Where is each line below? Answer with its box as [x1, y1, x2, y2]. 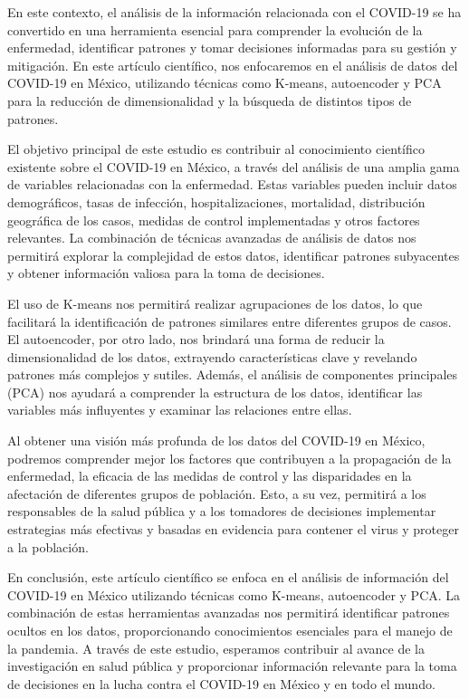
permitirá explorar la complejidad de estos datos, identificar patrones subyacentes [7, 245, 460, 264]
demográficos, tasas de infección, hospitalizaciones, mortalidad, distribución [7, 192, 426, 211]
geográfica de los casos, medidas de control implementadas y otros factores [7, 210, 420, 229]
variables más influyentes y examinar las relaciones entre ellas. [7, 400, 352, 419]
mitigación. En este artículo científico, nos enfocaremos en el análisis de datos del [7, 55, 458, 74]
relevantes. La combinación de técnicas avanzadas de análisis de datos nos [7, 228, 416, 247]
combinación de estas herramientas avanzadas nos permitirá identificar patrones [7, 603, 450, 622]
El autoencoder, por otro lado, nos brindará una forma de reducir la [7, 330, 385, 349]
